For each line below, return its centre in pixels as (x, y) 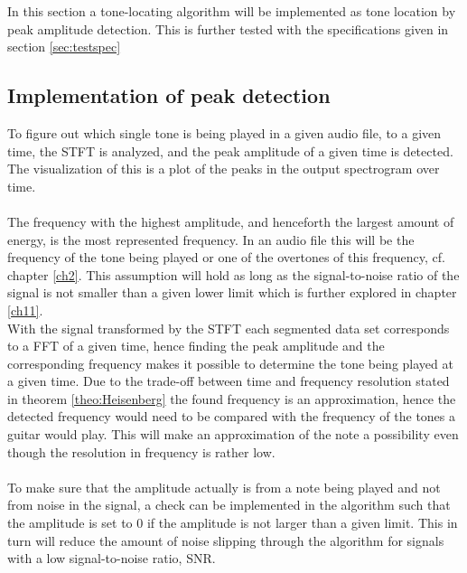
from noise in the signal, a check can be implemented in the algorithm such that (229, 505)
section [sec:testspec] (64, 47)
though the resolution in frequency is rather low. (141, 451)
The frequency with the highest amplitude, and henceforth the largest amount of (231, 221)
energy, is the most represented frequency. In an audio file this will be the (211, 239)
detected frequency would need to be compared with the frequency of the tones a (232, 416)
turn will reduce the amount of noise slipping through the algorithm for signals (226, 540)
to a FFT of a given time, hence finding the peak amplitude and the (196, 346)
